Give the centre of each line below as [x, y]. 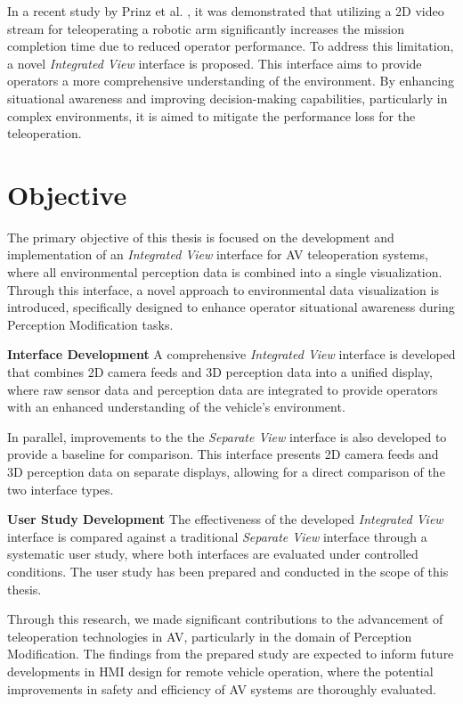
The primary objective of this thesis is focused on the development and [201, 237]
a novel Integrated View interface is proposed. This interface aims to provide [215, 63]
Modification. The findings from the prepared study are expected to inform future [231, 654]
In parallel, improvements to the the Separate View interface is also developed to [227, 436]
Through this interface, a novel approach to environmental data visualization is [223, 289]
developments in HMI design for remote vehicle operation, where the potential [220, 671]
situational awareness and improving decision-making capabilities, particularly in [227, 98]
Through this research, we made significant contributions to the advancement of [225, 619]
